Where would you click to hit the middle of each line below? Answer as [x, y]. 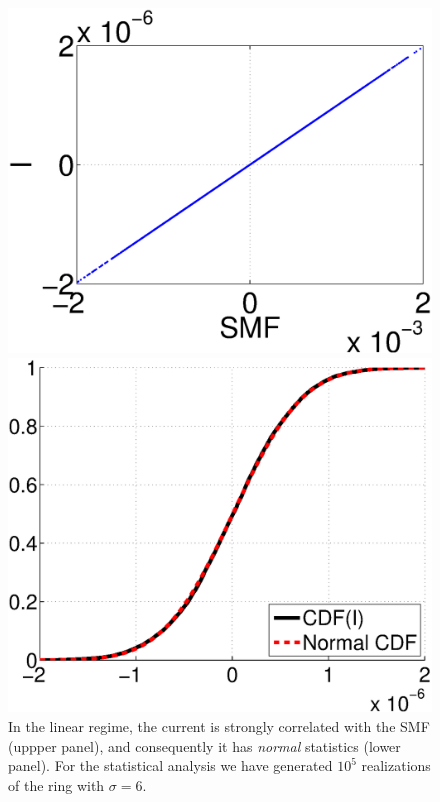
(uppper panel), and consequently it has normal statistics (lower [204, 745]
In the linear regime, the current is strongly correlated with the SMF [219, 725]
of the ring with [56, 784]
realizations [396, 765]
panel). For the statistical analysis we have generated [170, 765]
